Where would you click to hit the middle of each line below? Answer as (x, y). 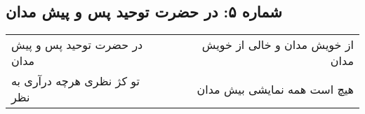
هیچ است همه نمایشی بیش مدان (275, 89)
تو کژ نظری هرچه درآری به (76, 81)
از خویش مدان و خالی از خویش (278, 45)
